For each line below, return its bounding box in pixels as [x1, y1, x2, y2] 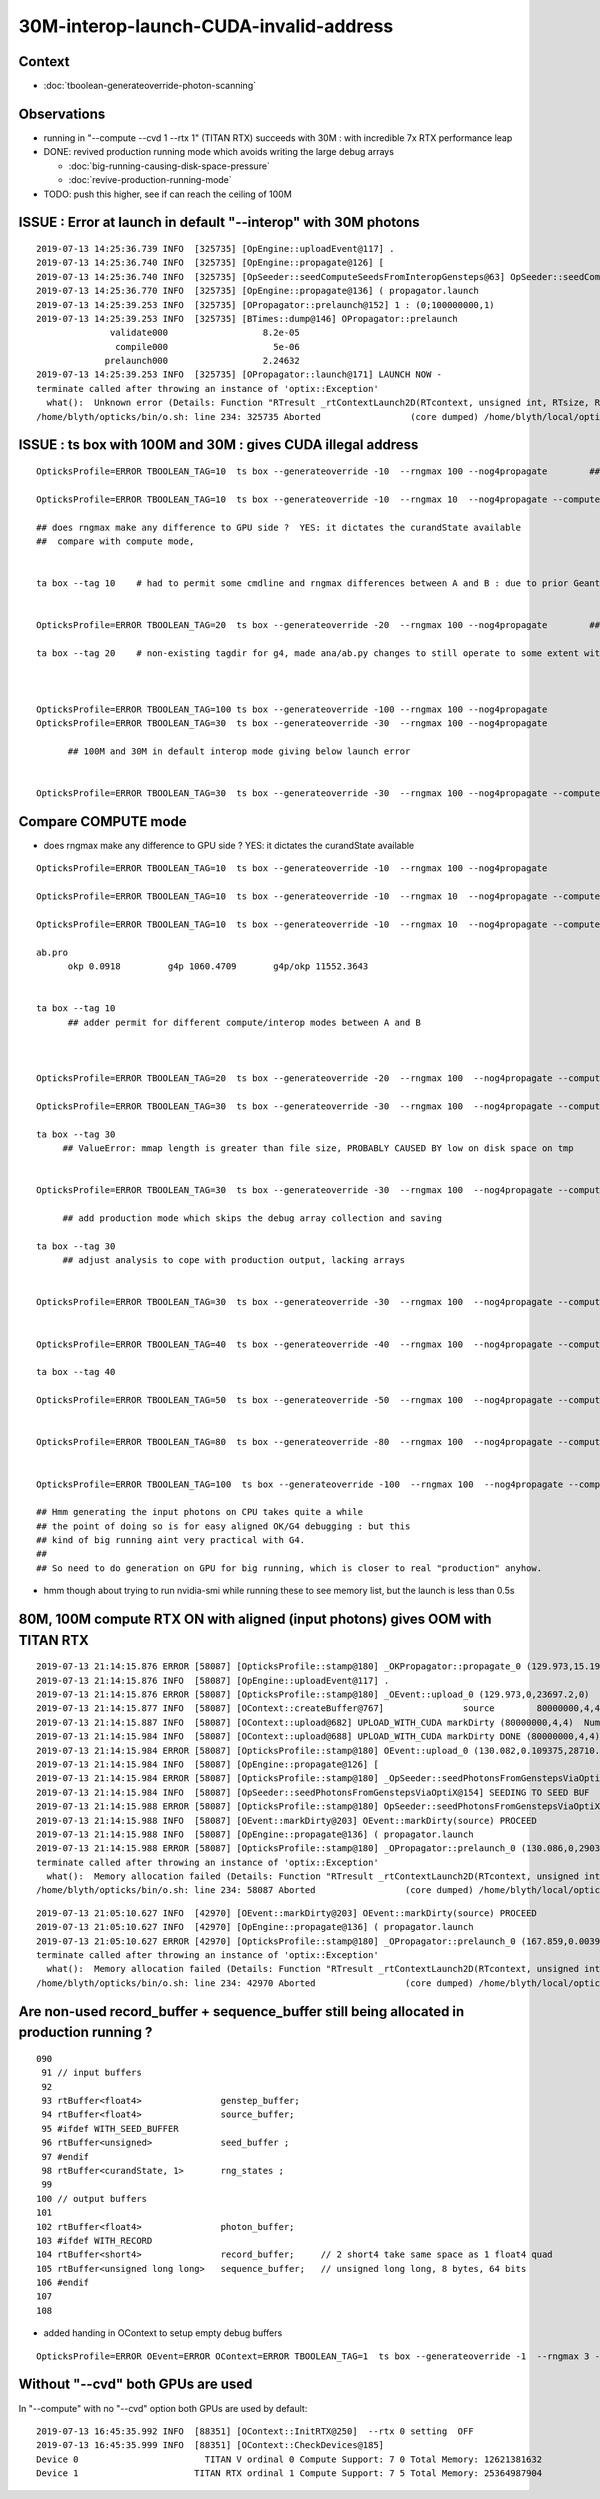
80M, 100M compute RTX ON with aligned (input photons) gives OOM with [18, 1611, 492, 1628]
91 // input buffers [41, 2067, 142, 2079]
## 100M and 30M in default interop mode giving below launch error [67, 745, 411, 757]
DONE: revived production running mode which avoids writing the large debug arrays [43, 146, 395, 158]
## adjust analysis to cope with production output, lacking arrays [62, 1255, 406, 1266]
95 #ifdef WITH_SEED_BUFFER [41, 2123, 179, 2134]
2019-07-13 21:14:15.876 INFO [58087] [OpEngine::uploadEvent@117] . [36, 1675, 390, 1686]
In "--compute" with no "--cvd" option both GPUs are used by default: [18, 2402, 308, 2414]
